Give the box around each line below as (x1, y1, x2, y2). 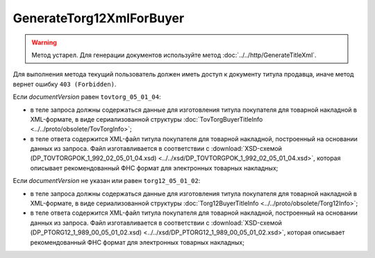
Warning (31, 38, 57, 47)
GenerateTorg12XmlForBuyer (12, 10, 185, 26)
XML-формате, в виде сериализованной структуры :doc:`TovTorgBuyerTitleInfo (30, 115, 263, 123)
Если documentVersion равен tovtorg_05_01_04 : (12, 92, 161, 101)
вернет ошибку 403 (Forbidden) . (12, 80, 117, 88)
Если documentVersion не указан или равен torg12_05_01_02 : (12, 177, 201, 185)
